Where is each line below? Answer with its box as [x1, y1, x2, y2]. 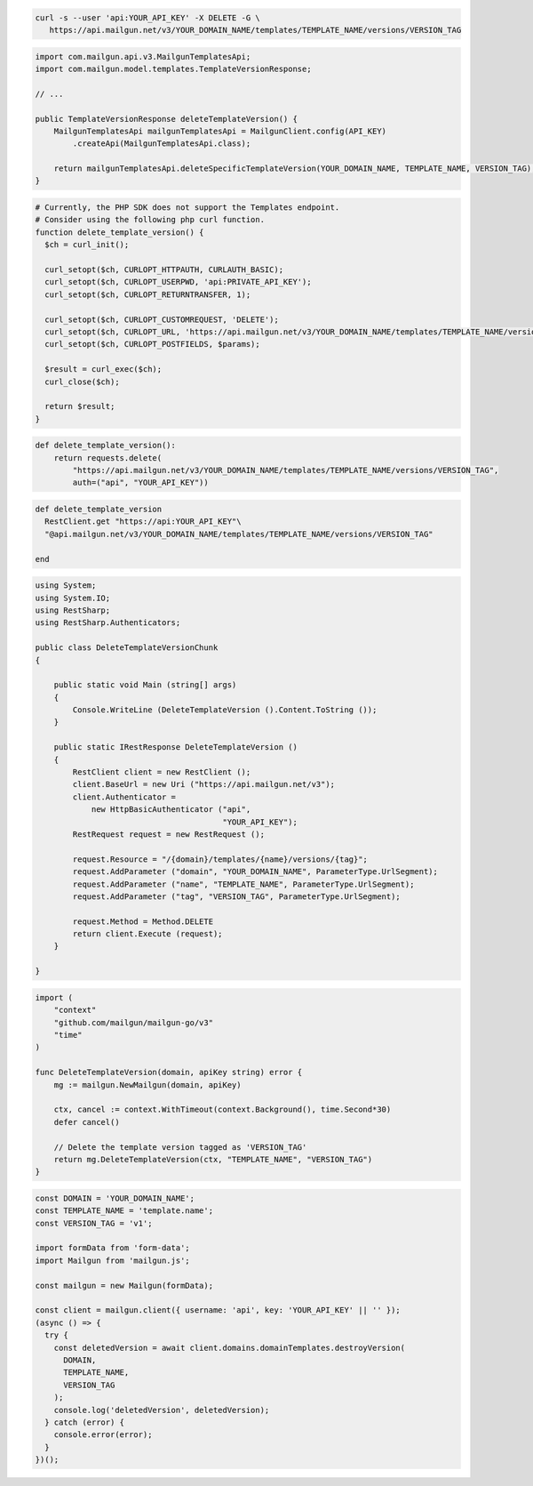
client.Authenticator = [72, 791, 177, 802]
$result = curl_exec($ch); [44, 365, 163, 374]
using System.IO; [35, 592, 111, 603]
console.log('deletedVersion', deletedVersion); [53, 1405, 270, 1415]
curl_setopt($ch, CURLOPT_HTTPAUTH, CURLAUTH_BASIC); [44, 265, 284, 275]
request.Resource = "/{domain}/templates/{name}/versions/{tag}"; [72, 854, 369, 864]
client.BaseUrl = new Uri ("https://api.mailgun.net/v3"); [72, 779, 336, 790]
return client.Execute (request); [72, 929, 223, 939]
